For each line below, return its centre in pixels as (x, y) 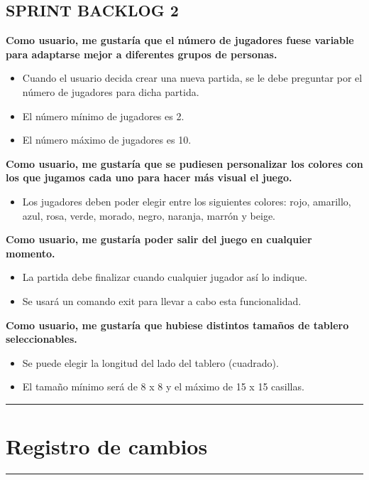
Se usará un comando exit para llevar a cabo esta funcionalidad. (162, 300)
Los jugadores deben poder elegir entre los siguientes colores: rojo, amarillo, (187, 201)
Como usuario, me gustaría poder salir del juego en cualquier (159, 239)
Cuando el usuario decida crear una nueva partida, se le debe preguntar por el (192, 78)
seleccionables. (42, 339)
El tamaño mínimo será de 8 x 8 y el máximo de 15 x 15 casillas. (163, 386)
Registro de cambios (107, 446)
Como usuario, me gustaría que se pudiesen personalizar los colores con (184, 163)
